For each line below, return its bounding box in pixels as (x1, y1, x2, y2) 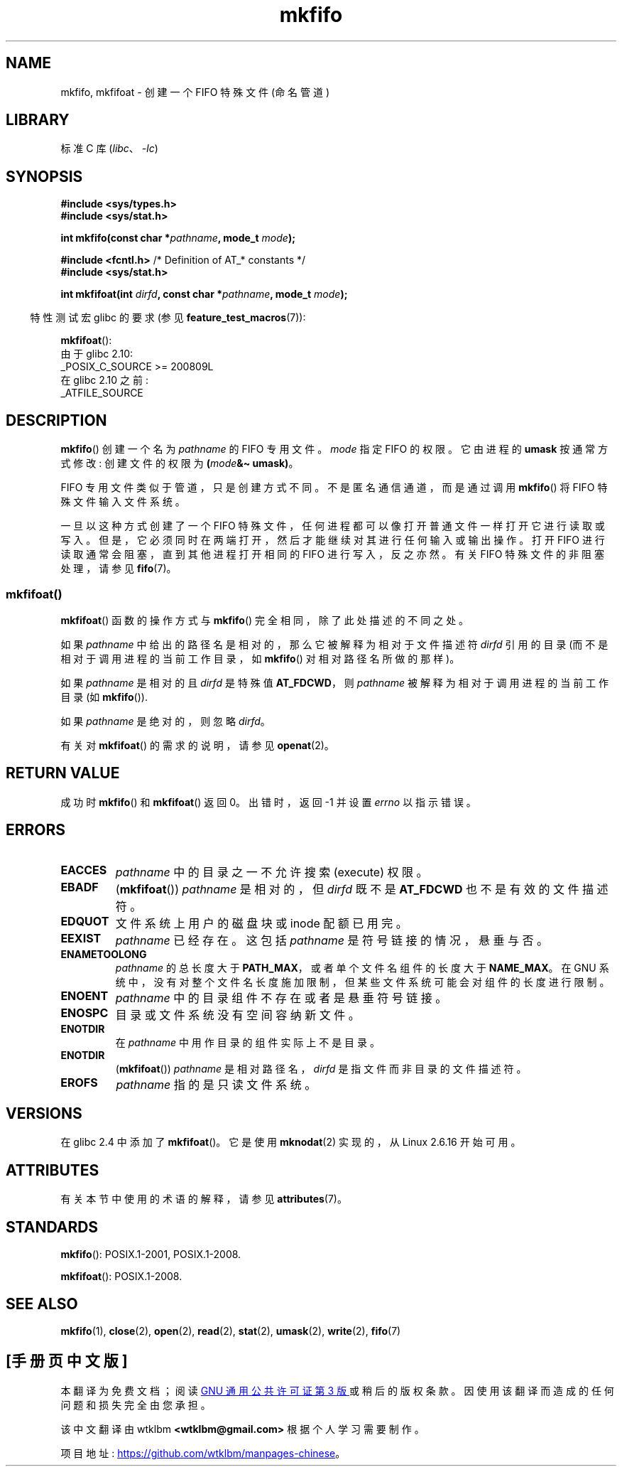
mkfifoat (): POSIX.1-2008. (60, 1270, 182, 1283)
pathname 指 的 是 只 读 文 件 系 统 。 (116, 1077, 317, 1092)
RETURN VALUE (6, 764, 120, 783)
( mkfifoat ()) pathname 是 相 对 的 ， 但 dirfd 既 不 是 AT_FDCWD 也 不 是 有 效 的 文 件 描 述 (115, 881, 609, 896)
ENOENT (60, 988, 109, 1003)
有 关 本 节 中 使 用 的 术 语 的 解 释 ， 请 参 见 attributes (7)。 (60, 1193, 347, 1205)
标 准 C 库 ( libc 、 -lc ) (60, 142, 158, 155)
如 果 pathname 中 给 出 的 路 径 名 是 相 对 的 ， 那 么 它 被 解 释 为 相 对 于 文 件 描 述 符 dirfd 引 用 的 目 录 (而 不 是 (60, 638, 609, 650)
